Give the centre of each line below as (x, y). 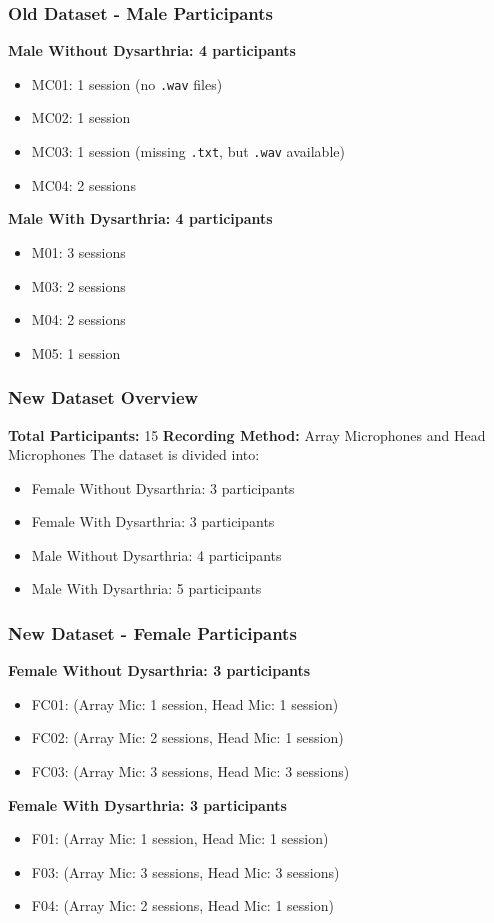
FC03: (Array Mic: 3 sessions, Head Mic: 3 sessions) (190, 771)
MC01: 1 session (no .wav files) (127, 83)
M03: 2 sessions (78, 285)
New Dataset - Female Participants (152, 632)
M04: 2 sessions (78, 319)
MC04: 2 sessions (83, 184)
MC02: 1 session (81, 117)
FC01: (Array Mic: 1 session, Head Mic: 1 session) (185, 703)
